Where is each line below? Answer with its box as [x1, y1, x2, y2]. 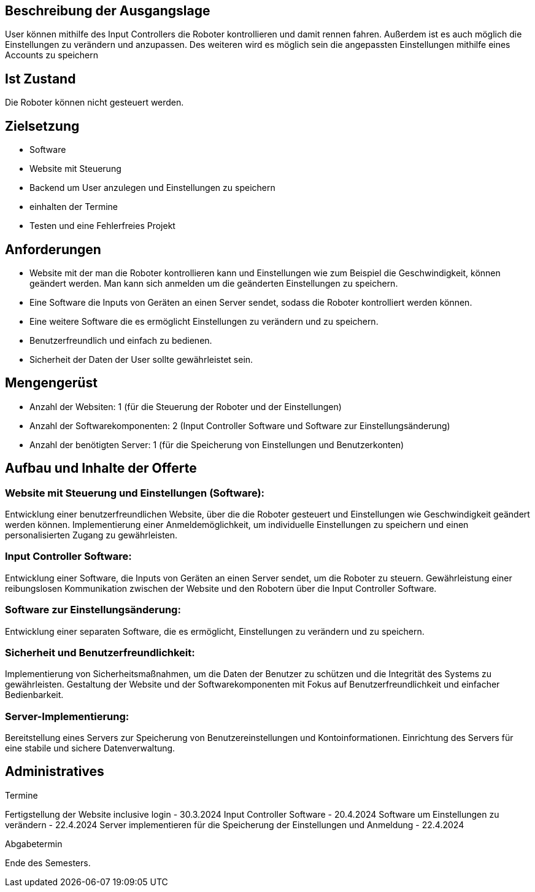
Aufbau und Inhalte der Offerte [5, 460, 197, 476]
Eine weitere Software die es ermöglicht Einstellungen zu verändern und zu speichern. [29, 316, 379, 327]
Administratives [5, 764, 104, 780]
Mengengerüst [5, 375, 98, 391]
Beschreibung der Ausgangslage [5, 3, 210, 18]
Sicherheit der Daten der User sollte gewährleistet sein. [29, 354, 253, 365]
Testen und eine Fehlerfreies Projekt [29, 220, 175, 231]
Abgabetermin [5, 838, 63, 849]
